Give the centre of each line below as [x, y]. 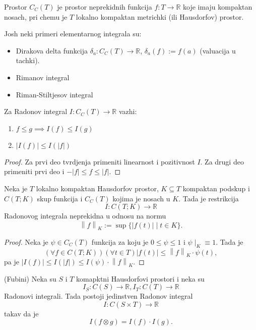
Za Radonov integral [36, 111]
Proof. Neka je [26, 241]
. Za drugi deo [222, 161]
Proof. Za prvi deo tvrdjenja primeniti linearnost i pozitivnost [100, 161]
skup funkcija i [60, 198]
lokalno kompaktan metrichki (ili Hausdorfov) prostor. [160, 16]
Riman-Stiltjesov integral [54, 94]
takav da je [21, 313]
